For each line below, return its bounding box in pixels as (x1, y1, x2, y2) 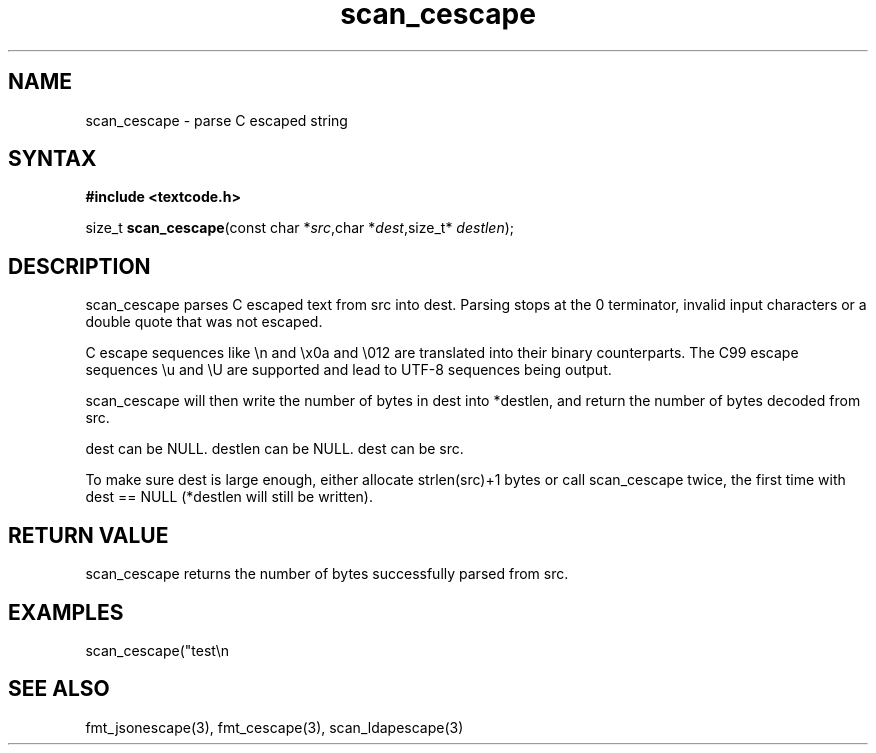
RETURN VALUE (8, 522, 169, 548)
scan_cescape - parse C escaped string (85, 111, 348, 129)
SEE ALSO (8, 676, 110, 702)
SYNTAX (8, 146, 97, 172)
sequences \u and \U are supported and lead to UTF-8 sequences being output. (85, 361, 612, 379)
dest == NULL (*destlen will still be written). (85, 488, 373, 506)
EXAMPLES (8, 599, 124, 625)
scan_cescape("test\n (85, 641, 230, 659)
